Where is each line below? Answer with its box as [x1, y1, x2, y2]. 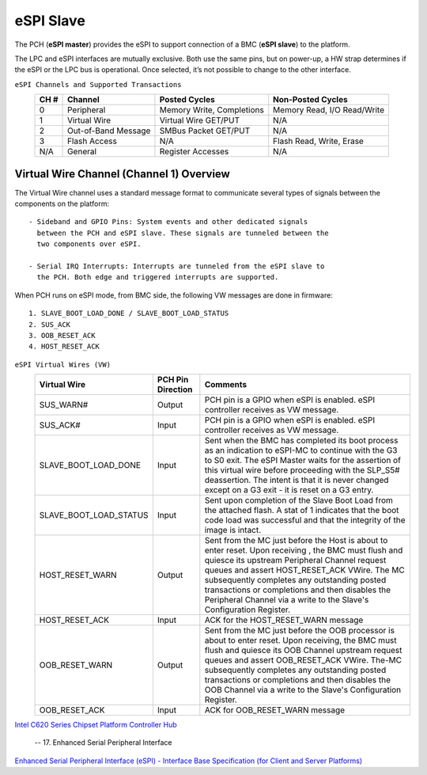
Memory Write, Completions [159, 104, 264, 116]
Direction [157, 384, 193, 395]
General [67, 146, 97, 158]
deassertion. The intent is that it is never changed [204, 475, 389, 486]
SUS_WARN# [39, 400, 89, 411]
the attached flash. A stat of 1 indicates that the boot [204, 505, 399, 516]
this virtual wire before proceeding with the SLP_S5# [204, 465, 400, 476]
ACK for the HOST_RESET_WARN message [204, 614, 364, 625]
